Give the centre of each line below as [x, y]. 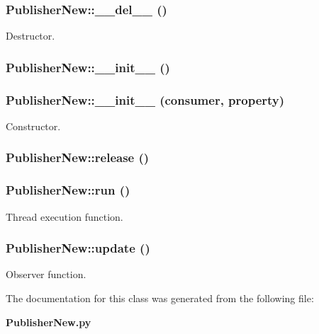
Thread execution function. [65, 216]
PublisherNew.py [49, 322]
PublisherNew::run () [68, 190]
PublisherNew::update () [78, 248]
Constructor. [33, 126]
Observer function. [46, 274]
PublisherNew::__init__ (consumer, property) [145, 99]
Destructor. [30, 36]
